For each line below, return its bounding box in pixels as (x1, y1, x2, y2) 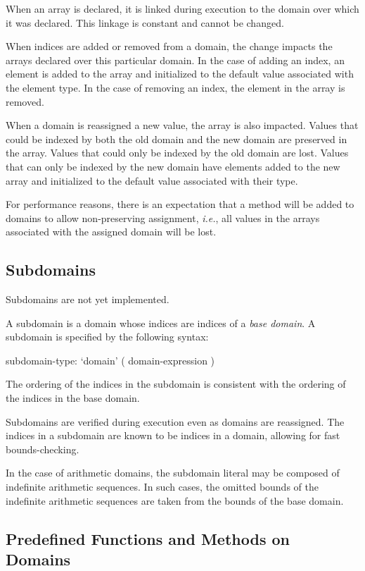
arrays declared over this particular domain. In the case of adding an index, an (6, 52, 345, 67)
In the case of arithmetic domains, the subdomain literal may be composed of (6, 465, 340, 480)
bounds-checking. (6, 441, 79, 456)
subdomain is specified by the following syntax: (6, 329, 209, 344)
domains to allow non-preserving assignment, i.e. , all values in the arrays (6, 210, 320, 225)
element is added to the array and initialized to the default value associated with (6, 66, 354, 81)
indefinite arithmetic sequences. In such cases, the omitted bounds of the (6, 479, 319, 494)
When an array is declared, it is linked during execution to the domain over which (6, 1, 359, 16)
